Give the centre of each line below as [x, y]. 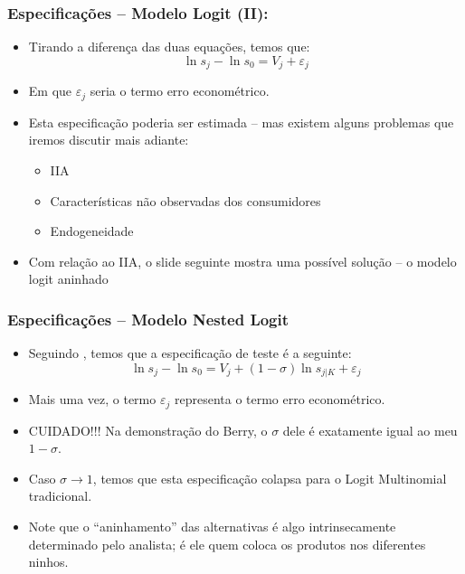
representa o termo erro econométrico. [280, 399]
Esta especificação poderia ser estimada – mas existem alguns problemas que [241, 122]
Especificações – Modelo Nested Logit [148, 319]
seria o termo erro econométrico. [180, 91]
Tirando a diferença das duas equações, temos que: [169, 47]
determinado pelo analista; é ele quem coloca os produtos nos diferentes [227, 544]
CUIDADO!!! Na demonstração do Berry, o [148, 430]
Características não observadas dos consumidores [185, 200]
